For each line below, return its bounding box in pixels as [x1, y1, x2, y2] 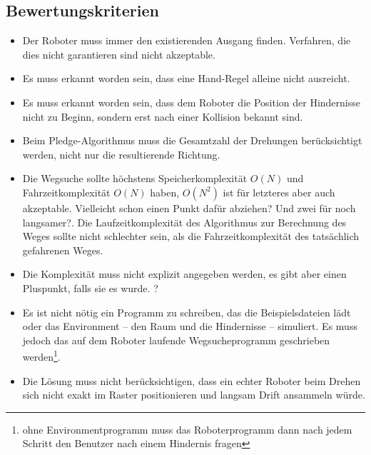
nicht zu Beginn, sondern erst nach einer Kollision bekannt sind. [22, 109, 303, 124]
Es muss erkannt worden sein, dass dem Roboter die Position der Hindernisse [22, 94, 360, 109]
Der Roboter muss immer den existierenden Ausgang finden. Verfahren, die [22, 33, 351, 48]
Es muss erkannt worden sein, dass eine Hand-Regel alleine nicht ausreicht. [22, 71, 350, 86]
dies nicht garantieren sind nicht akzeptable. [22, 46, 215, 61]
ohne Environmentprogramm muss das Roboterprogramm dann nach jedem [22, 421, 352, 436]
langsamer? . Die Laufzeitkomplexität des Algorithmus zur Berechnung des [22, 214, 347, 229]
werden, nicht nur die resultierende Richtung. [22, 146, 220, 161]
